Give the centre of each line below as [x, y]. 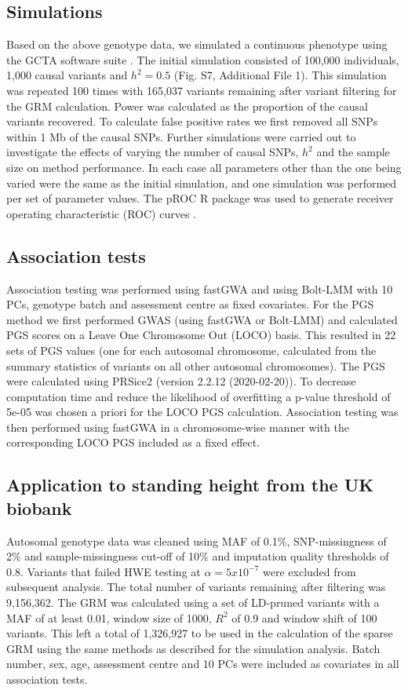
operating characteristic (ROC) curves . [102, 213]
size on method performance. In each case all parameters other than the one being [204, 167]
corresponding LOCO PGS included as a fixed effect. [133, 442]
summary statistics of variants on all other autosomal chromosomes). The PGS [196, 365]
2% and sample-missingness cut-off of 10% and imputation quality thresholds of [198, 556]
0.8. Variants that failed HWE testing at [104, 571]
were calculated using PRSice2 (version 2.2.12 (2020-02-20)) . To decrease [181, 381]
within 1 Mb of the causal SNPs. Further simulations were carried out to [181, 136]
